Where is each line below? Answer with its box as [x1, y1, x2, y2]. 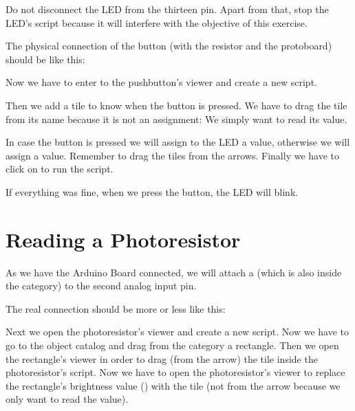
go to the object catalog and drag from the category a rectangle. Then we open [6, 338, 339, 353]
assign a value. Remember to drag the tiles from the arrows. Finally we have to [6, 148, 340, 162]
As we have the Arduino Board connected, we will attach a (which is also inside [6, 265, 342, 279]
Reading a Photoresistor [6, 225, 241, 253]
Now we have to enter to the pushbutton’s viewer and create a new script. [6, 75, 317, 89]
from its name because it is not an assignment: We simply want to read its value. [6, 111, 347, 126]
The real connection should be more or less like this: [6, 301, 226, 315]
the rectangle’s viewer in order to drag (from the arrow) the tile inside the [6, 351, 318, 366]
